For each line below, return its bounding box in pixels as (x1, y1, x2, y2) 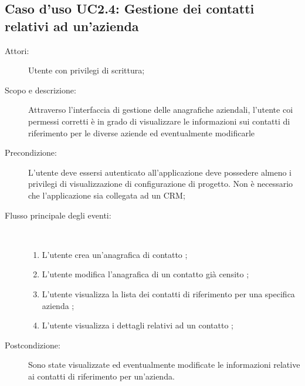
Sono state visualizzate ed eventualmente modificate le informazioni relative (28, 358, 300, 371)
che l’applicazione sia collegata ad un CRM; (28, 189, 185, 201)
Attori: (5, 44, 29, 56)
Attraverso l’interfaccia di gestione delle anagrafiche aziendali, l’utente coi (28, 103, 293, 116)
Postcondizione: (5, 338, 60, 351)
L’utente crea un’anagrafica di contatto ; (42, 248, 188, 260)
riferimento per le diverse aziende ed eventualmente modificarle (28, 126, 255, 139)
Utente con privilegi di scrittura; (28, 64, 145, 76)
